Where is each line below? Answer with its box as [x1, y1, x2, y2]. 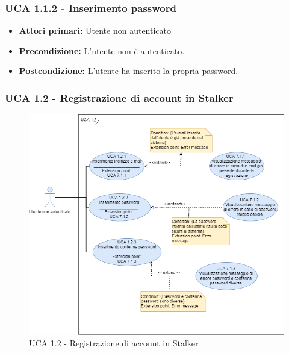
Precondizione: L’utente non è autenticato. [19, 44, 185, 57]
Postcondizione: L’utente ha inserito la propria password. [19, 64, 238, 77]
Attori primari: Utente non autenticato [19, 24, 172, 37]
